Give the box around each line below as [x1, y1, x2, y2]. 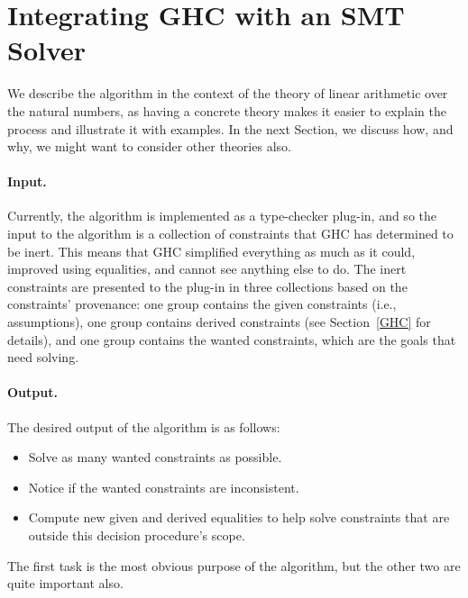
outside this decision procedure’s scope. [28, 526, 245, 544]
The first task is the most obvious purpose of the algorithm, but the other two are [7, 556, 461, 575]
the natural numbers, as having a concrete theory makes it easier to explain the [7, 101, 446, 120]
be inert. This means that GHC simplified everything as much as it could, [7, 241, 416, 260]
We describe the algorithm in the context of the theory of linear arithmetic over [7, 84, 448, 103]
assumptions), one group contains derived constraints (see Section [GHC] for [7, 313, 431, 331]
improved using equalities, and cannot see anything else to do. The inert [7, 259, 407, 278]
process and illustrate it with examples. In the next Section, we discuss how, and [7, 119, 454, 138]
